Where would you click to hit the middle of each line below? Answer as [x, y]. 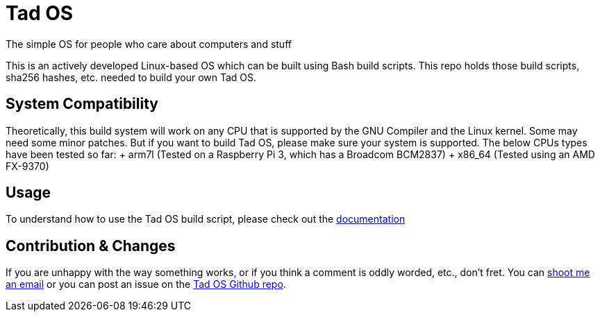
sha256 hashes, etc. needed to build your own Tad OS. [131, 77]
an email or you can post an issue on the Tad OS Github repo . [146, 284]
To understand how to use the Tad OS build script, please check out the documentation [206, 219]
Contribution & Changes [91, 246]
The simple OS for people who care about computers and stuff [149, 44]
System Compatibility [82, 104]
